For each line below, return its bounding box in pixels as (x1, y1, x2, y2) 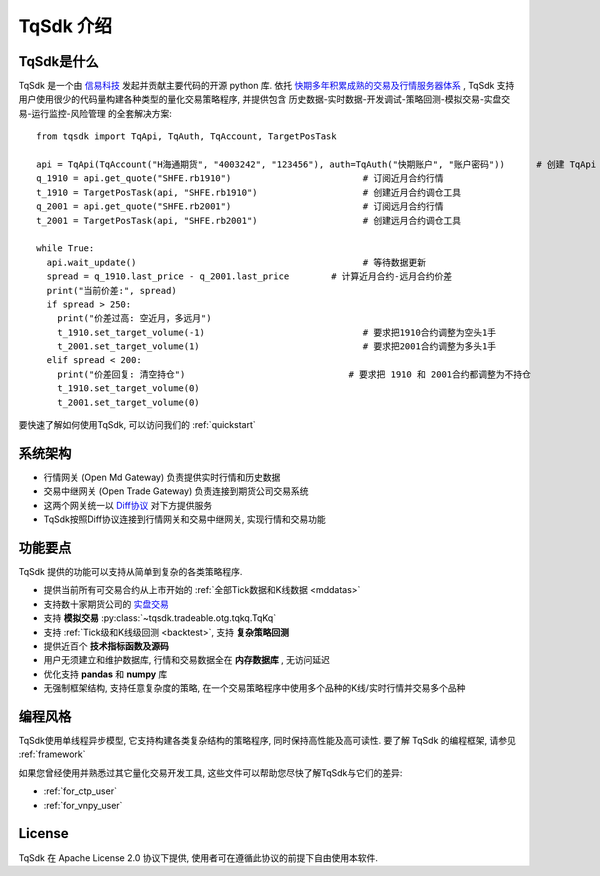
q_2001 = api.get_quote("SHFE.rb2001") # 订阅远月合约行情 (36, 201, 444, 212)
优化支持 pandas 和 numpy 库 (43, 668, 168, 680)
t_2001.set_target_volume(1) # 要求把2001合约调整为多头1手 (56, 341, 497, 352)
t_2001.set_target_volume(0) (56, 396, 200, 408)
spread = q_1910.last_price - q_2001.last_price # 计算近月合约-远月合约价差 (46, 271, 453, 282)
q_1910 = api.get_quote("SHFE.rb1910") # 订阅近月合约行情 (36, 173, 444, 184)
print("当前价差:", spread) (46, 285, 177, 296)
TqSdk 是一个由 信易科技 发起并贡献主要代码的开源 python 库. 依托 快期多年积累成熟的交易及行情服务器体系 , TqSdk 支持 (18, 80, 515, 92)
